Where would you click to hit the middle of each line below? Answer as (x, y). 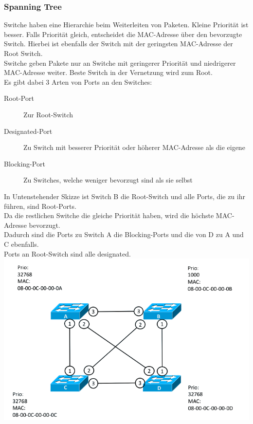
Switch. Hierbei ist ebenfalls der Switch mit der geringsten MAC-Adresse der (118, 44)
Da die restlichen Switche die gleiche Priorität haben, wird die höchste (109, 215)
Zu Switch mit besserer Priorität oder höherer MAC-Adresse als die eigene (134, 147)
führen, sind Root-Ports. (40, 206)
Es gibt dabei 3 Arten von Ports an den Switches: (78, 82)
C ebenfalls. (21, 244)
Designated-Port (28, 131)
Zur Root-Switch (48, 114)
